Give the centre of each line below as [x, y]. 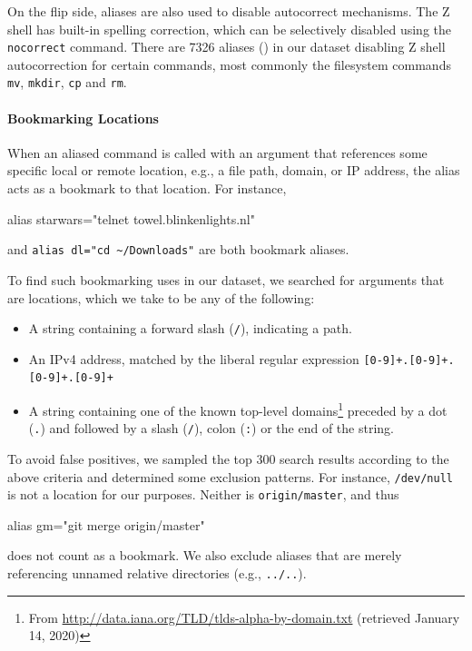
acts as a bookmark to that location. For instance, [147, 188]
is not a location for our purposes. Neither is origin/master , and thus [203, 494]
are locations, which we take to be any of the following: [161, 297]
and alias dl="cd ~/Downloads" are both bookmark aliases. [178, 249]
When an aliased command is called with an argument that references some [217, 152]
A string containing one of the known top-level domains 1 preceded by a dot [238, 409]
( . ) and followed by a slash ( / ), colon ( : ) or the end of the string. [211, 428]
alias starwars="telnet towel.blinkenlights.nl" [131, 218]
